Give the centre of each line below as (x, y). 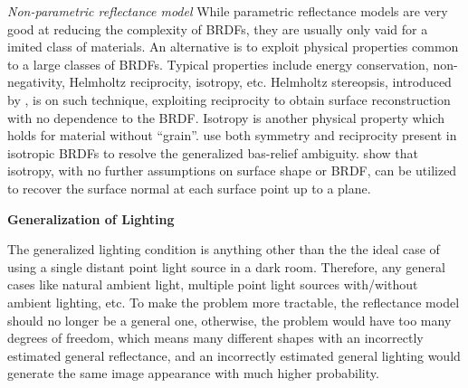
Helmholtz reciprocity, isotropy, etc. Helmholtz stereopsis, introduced (260, 82)
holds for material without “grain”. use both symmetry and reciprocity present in (232, 135)
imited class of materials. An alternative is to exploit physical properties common (233, 47)
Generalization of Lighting (91, 218)
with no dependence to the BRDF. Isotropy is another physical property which (226, 117)
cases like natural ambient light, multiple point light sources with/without (213, 284)
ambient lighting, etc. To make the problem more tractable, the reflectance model (234, 302)
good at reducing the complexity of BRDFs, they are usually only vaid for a (218, 28)
